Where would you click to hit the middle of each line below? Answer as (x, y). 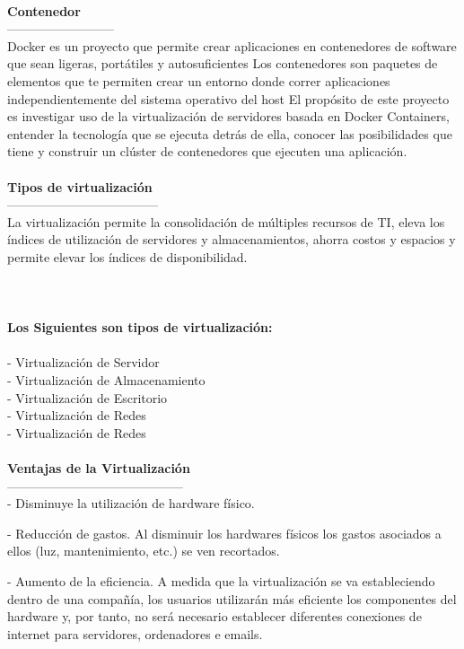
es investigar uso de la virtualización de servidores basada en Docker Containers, (228, 116)
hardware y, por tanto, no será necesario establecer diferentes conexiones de (214, 616)
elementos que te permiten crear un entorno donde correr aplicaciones (199, 80)
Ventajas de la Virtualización (99, 468)
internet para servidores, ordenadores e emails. (135, 633)
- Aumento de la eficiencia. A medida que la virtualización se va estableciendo (221, 581)
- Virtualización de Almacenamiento (106, 380)
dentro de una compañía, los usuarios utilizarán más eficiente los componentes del (232, 598)
